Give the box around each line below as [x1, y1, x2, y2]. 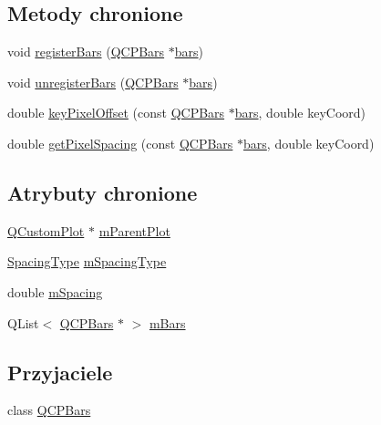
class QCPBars [7, 400, 91, 420]
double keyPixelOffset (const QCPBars [7, 103, 225, 122]
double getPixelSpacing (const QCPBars [7, 133, 233, 152]
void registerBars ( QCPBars [7, 42, 165, 61]
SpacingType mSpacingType [7, 252, 167, 271]
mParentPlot [98, 221, 170, 240]
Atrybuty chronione [7, 178, 198, 206]
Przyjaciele [7, 358, 113, 386]
